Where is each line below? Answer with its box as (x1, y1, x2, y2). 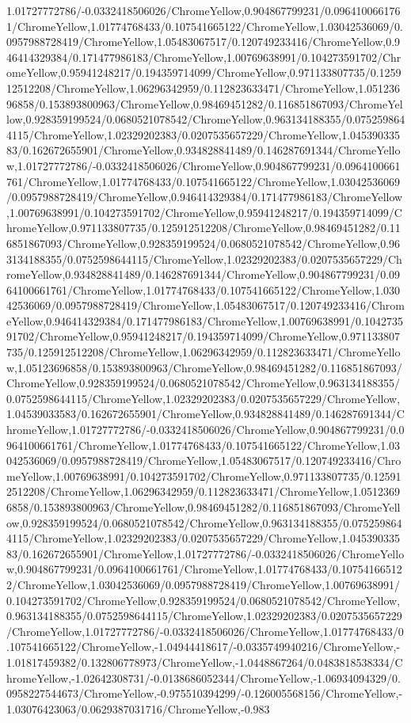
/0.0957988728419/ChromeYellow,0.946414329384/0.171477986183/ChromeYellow (6, 188, 403, 205)
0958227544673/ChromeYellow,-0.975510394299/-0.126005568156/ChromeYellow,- (6, 685, 403, 702)
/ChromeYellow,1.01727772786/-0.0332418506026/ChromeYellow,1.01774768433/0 (6, 622, 404, 639)
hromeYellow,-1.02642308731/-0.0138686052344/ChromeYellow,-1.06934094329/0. (6, 669, 401, 686)
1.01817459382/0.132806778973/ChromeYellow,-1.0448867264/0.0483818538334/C (6, 653, 403, 670)
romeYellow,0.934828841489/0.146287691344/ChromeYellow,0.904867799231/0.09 (6, 266, 401, 283)
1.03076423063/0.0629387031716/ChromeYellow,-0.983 (6, 700, 270, 717)
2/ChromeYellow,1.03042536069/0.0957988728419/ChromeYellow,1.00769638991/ (6, 576, 401, 592)
